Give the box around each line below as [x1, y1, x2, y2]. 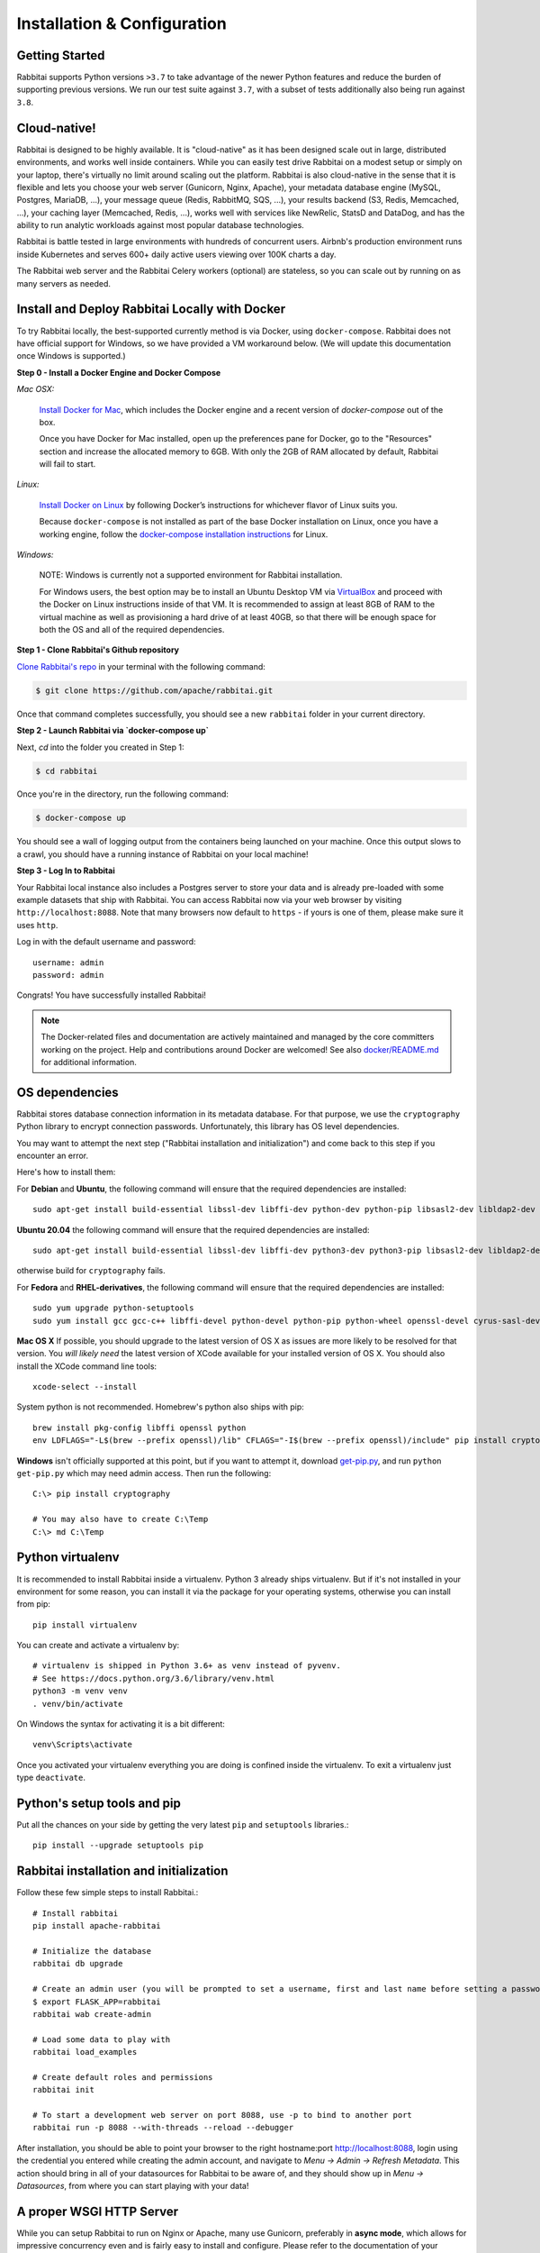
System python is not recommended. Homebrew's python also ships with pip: [16, 1401, 305, 1412]
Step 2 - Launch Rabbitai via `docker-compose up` [16, 725, 209, 736]
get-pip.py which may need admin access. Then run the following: [16, 1468, 272, 1479]
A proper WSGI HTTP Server [16, 2203, 179, 2219]
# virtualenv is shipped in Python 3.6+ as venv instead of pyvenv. [32, 1661, 341, 1671]
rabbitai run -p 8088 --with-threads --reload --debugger [32, 2122, 294, 2133]
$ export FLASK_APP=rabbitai [32, 1996, 161, 2007]
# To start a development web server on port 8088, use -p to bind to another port [32, 2110, 413, 2121]
